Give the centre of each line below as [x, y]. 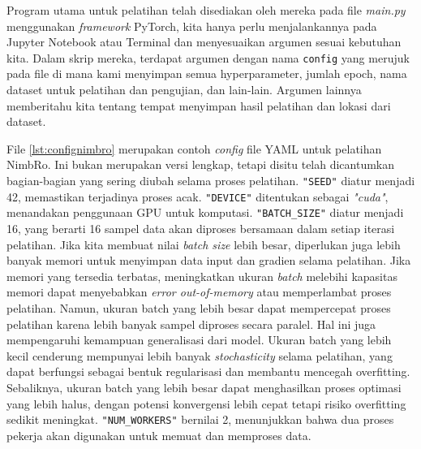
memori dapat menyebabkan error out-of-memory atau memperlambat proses [199, 292]
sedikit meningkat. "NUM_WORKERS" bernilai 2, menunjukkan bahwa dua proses [200, 419]
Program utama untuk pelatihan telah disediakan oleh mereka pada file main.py [206, 10]
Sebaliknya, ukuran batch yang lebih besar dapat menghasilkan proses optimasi [204, 387]
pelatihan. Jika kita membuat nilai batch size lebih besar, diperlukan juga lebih [204, 244]
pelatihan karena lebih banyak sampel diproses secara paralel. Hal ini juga [191, 324]
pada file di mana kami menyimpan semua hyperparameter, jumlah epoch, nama [207, 73]
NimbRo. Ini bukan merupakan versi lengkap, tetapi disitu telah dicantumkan [201, 164]
